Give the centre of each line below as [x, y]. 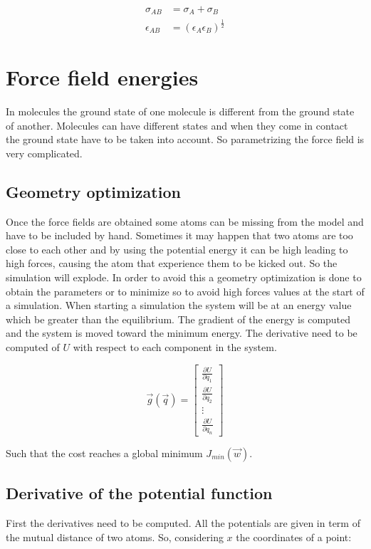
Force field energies [102, 77]
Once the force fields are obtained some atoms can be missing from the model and [185, 221]
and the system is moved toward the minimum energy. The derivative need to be [182, 333]
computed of [33, 346]
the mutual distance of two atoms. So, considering [115, 537]
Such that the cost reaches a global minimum [104, 453]
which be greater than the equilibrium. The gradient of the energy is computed [178, 319]
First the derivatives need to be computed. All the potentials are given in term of [183, 523]
